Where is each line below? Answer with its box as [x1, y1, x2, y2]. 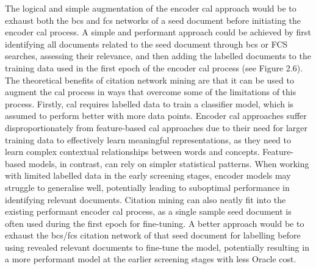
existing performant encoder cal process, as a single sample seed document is [5, 205, 292, 218]
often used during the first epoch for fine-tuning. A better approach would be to [5, 217, 304, 229]
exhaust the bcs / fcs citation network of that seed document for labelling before [5, 229, 301, 242]
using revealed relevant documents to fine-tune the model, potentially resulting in [5, 240, 309, 253]
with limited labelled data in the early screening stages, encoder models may [5, 169, 291, 182]
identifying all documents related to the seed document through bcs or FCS [5, 37, 288, 50]
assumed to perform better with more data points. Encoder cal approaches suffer [5, 109, 307, 122]
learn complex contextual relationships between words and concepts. [5, 145, 260, 158]
